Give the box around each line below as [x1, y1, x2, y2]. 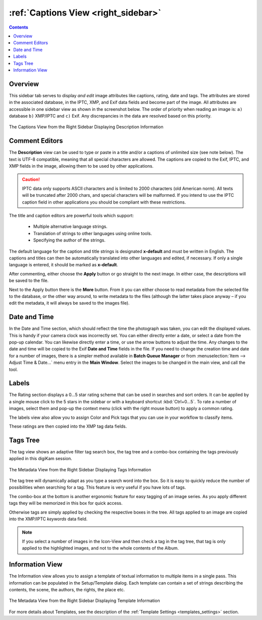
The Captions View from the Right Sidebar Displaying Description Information [9, 124, 164, 130]
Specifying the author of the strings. [33, 237, 106, 243]
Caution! [22, 176, 40, 182]
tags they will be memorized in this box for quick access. [9, 500, 123, 506]
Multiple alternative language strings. [33, 224, 108, 229]
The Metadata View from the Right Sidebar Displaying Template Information [9, 598, 160, 603]
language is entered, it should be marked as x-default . [9, 262, 118, 268]
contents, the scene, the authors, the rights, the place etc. [9, 586, 125, 592]
